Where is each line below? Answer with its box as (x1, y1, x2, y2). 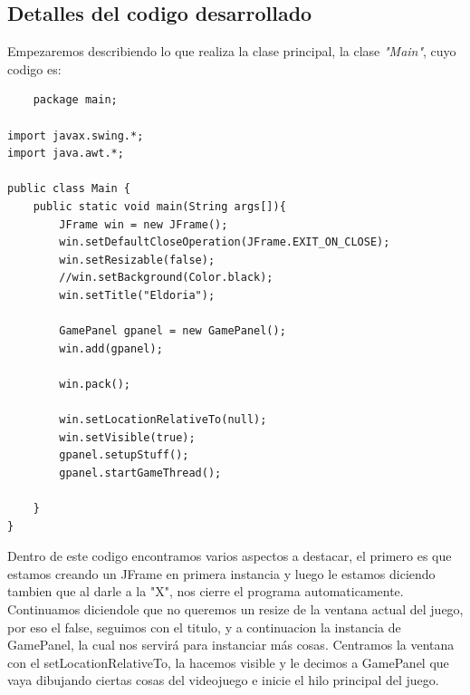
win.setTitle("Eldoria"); (59, 288, 216, 302)
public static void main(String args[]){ (33, 199, 286, 213)
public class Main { (7, 182, 131, 196)
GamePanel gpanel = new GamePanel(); (59, 324, 286, 338)
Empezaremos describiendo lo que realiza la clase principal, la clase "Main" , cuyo (7, 42, 456, 61)
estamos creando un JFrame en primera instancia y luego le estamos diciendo (7, 564, 436, 583)
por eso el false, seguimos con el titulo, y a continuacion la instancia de (7, 617, 401, 636)
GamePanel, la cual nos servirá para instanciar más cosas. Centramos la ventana (7, 635, 455, 654)
